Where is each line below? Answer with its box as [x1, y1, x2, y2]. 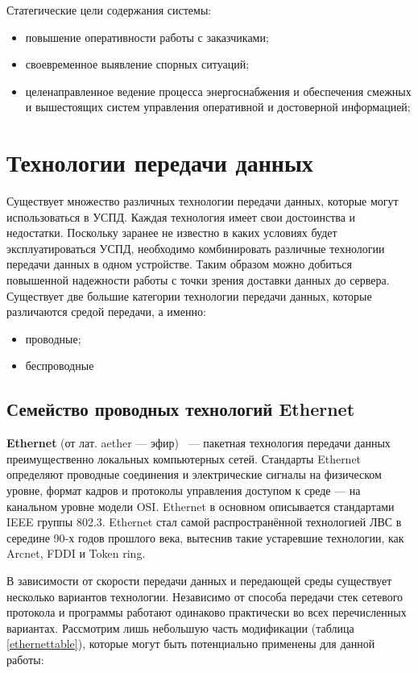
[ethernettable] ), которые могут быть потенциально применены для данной [6, 635, 375, 652]
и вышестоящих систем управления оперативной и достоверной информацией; [25, 98, 411, 115]
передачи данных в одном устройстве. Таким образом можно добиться [6, 255, 352, 272]
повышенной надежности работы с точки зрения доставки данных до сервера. [6, 272, 390, 289]
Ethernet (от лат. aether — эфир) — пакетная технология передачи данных [6, 434, 391, 451]
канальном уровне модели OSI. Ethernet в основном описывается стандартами [6, 497, 395, 514]
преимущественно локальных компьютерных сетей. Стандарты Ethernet [6, 450, 362, 467]
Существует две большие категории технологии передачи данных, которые [6, 287, 372, 304]
